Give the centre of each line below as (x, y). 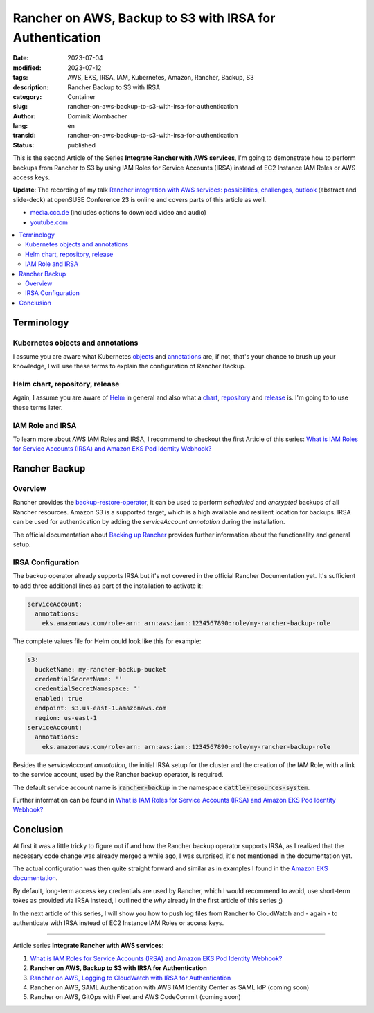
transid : (24, 136)
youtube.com (49, 222)
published (82, 145)
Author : (24, 116)
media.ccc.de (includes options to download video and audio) (118, 213)
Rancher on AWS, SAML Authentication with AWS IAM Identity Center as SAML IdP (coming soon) (170, 987)
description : (31, 87)
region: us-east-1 (66, 718)
